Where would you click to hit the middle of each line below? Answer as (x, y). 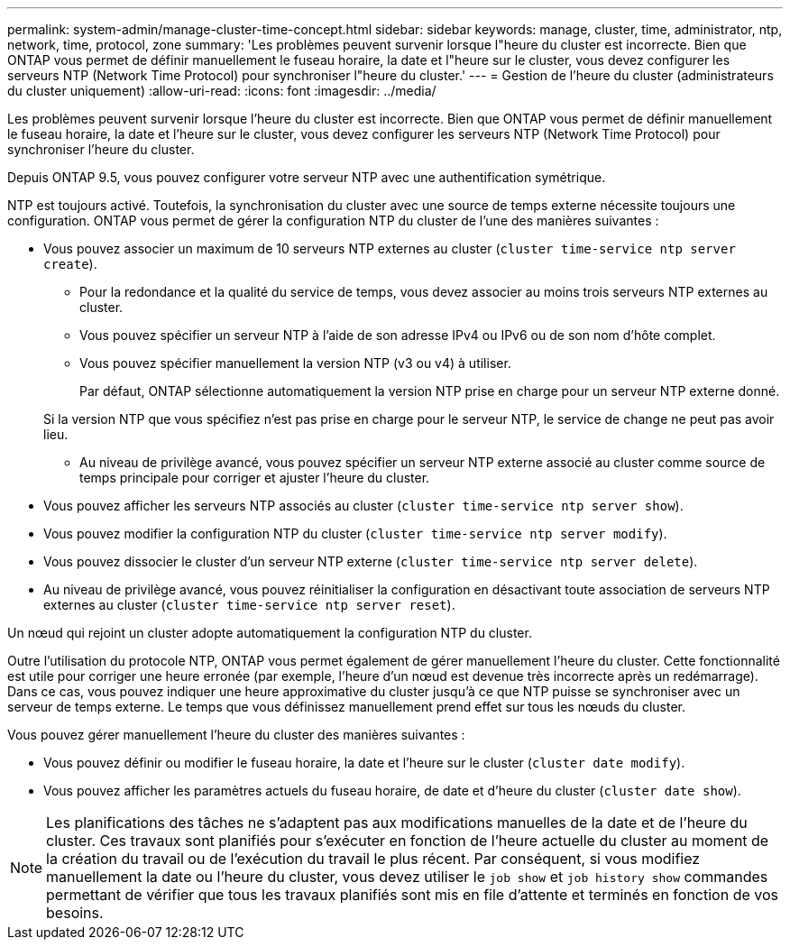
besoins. (75, 913)
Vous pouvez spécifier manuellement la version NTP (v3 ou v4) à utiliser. (295, 363)
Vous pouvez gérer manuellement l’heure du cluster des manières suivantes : (236, 735)
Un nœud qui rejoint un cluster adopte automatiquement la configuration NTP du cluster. (270, 633)
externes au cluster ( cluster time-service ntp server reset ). (249, 605)
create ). (70, 264)
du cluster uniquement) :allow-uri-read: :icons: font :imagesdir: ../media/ (222, 91)
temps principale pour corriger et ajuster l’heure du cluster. (255, 478)
